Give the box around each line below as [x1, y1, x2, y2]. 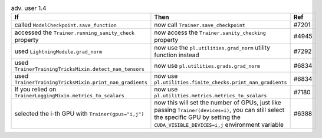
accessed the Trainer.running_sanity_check [14, 28, 135, 37]
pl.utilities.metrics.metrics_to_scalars [154, 93, 267, 99]
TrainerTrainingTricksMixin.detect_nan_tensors [14, 66, 144, 73]
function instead [154, 51, 199, 59]
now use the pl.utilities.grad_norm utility [154, 44, 271, 52]
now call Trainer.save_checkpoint [154, 21, 246, 29]
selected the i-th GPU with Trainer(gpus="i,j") [14, 110, 144, 118]
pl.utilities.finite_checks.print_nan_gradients [154, 80, 287, 86]
